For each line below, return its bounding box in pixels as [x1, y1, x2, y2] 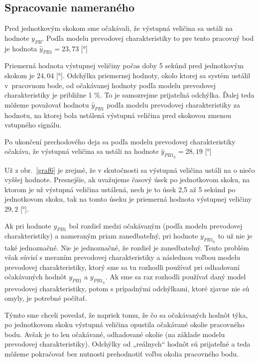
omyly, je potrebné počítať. [4, 293, 87, 303]
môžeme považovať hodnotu [4, 99, 89, 110]
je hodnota [4, 43, 37, 53]
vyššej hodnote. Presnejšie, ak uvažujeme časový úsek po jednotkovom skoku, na [4, 174, 250, 185]
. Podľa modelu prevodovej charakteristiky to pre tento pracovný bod [42, 32, 254, 43]
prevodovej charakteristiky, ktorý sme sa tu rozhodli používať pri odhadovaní [4, 261, 240, 272]
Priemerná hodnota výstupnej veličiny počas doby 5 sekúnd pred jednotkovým [4, 60, 244, 71]
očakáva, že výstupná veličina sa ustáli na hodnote [4, 146, 159, 156]
